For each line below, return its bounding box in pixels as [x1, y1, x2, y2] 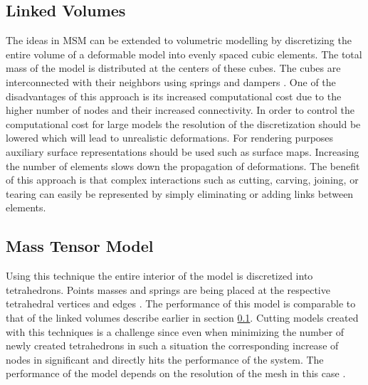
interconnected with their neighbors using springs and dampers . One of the [6, 74, 336, 89]
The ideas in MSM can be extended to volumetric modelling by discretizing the [6, 33, 352, 48]
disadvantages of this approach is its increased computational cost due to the [6, 88, 342, 103]
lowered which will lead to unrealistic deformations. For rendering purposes [6, 130, 334, 145]
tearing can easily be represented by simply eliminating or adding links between [6, 186, 354, 201]
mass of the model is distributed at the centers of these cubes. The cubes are [6, 60, 341, 75]
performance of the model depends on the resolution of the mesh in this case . [6, 366, 346, 381]
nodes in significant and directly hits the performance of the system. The [6, 352, 324, 366]
